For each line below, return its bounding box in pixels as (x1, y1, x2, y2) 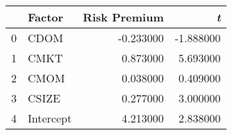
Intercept (28, 110, 72, 126)
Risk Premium (83, 9, 164, 25)
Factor (28, 9, 64, 25)
